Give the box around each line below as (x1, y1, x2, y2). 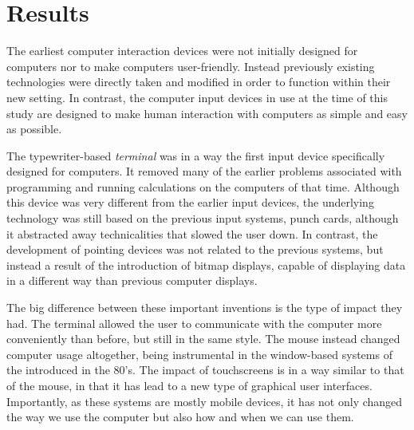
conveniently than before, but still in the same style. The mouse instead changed (6, 330, 400, 347)
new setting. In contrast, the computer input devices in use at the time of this (6, 89, 388, 105)
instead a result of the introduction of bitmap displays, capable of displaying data (6, 256, 406, 273)
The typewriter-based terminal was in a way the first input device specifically (6, 147, 385, 164)
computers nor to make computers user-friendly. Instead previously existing (6, 57, 375, 74)
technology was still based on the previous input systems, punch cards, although (6, 210, 399, 227)
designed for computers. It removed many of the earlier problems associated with (6, 163, 402, 179)
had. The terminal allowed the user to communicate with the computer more (6, 314, 382, 331)
